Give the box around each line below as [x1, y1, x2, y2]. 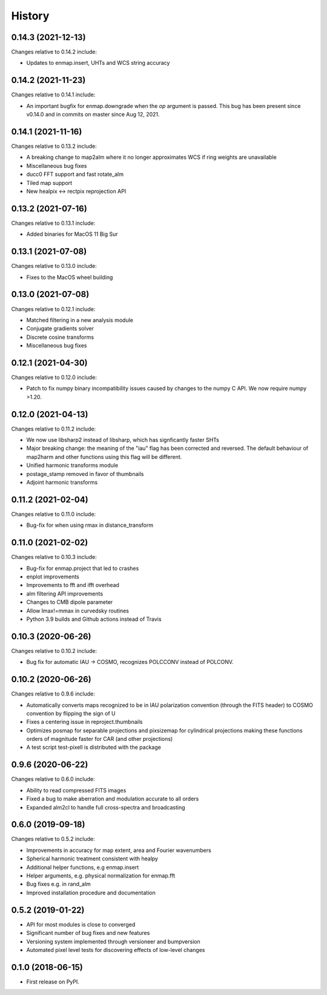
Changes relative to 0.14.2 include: [11, 49, 97, 56]
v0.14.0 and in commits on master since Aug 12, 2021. [26, 111, 160, 118]
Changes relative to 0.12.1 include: [11, 305, 96, 312]
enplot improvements [26, 573, 79, 580]
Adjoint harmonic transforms [26, 479, 98, 486]
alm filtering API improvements [26, 590, 103, 597]
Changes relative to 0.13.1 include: [11, 219, 96, 227]
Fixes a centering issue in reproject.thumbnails [26, 719, 143, 726]
